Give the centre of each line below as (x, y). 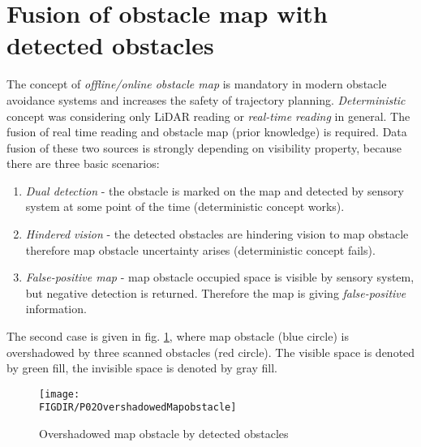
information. (56, 309)
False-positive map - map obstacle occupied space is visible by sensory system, (220, 277)
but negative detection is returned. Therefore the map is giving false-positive (216, 292)
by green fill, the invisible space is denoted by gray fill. (142, 368)
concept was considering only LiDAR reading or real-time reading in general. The (208, 116)
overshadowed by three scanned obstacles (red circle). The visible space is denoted (211, 352)
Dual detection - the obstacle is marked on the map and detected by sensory (215, 190)
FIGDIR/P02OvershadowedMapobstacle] (138, 408)
